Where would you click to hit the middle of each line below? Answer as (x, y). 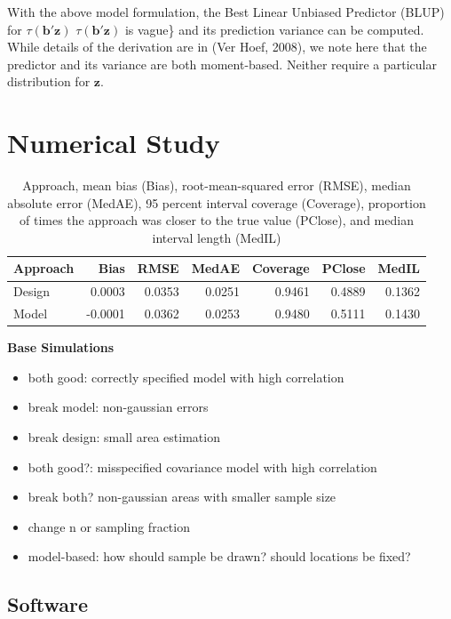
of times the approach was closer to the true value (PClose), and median (217, 220)
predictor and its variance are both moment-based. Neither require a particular (222, 64)
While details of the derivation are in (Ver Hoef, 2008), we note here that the (217, 47)
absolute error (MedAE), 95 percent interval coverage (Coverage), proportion (217, 202)
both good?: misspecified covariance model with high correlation (202, 466)
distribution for (49, 81)
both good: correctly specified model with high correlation (186, 377)
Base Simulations (61, 347)
